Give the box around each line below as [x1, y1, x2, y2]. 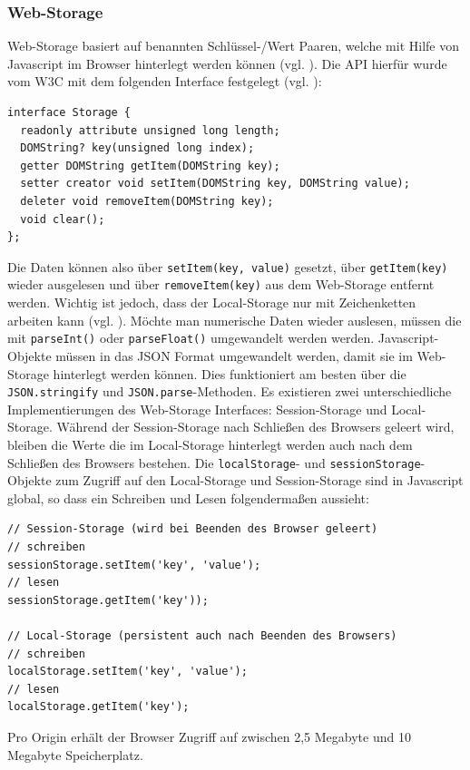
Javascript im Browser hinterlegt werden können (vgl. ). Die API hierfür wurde [7, 54, 447, 73]
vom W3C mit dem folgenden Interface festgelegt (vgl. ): [7, 72, 322, 91]
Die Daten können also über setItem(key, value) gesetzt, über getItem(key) [7, 257, 448, 276]
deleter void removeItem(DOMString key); [20, 194, 274, 208]
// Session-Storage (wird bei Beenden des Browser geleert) [7, 522, 378, 536]
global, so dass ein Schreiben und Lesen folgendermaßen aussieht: [7, 488, 369, 507]
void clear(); [20, 212, 105, 226]
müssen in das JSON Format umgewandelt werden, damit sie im [55, 346, 413, 365]
